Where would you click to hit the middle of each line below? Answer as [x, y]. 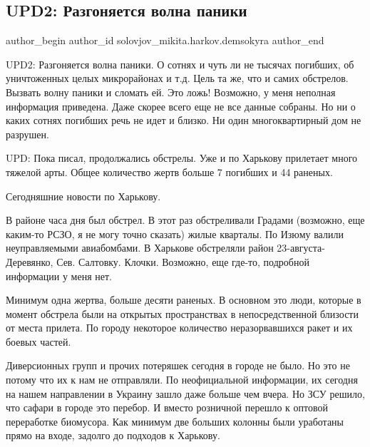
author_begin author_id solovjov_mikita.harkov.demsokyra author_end [165, 40]
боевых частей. [38, 341]
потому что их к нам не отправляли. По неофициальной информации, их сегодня [182, 380]
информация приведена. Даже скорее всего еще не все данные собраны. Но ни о [181, 106]
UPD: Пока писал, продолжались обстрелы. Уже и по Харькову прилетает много [182, 158]
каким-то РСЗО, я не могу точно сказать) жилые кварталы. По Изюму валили [175, 233]
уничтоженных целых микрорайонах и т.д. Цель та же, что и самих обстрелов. [177, 78]
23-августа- [301, 248]
